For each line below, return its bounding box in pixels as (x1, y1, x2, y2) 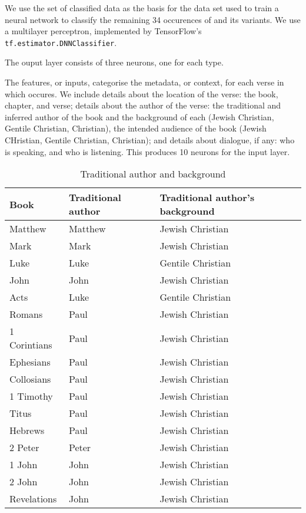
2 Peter (9, 440, 39, 455)
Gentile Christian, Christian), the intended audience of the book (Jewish (5, 122, 267, 134)
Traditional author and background (80, 167, 226, 181)
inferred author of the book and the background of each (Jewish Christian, (5, 110, 274, 123)
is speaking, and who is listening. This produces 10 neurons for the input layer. (5, 145, 290, 157)
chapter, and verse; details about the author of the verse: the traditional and (5, 99, 281, 111)
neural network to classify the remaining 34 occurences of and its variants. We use (5, 13, 301, 25)
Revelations (9, 492, 57, 506)
